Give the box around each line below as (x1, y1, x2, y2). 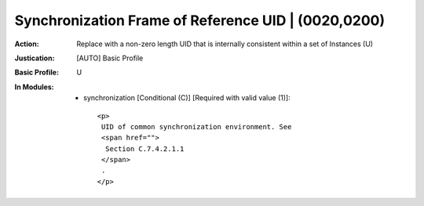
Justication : (14, 53, 55, 63)
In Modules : (14, 82, 54, 92)
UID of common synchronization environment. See (101, 122, 292, 131)
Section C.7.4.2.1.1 (104, 144, 185, 153)
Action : (14, 39, 39, 49)
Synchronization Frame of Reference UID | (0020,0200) (14, 12, 385, 29)
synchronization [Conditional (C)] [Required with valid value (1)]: (83, 93, 291, 103)
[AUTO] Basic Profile (76, 53, 144, 63)
